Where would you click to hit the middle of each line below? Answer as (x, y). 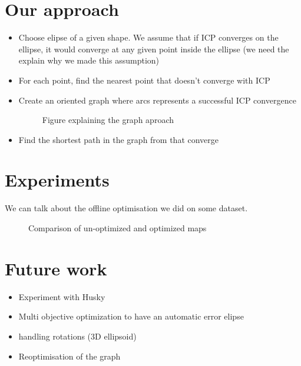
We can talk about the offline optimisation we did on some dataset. (126, 208)
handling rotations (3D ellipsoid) (77, 336)
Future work (56, 268)
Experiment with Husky (62, 296)
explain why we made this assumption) (89, 60)
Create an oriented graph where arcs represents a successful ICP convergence (157, 100)
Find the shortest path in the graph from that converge (119, 139)
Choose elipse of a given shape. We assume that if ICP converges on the (148, 37)
